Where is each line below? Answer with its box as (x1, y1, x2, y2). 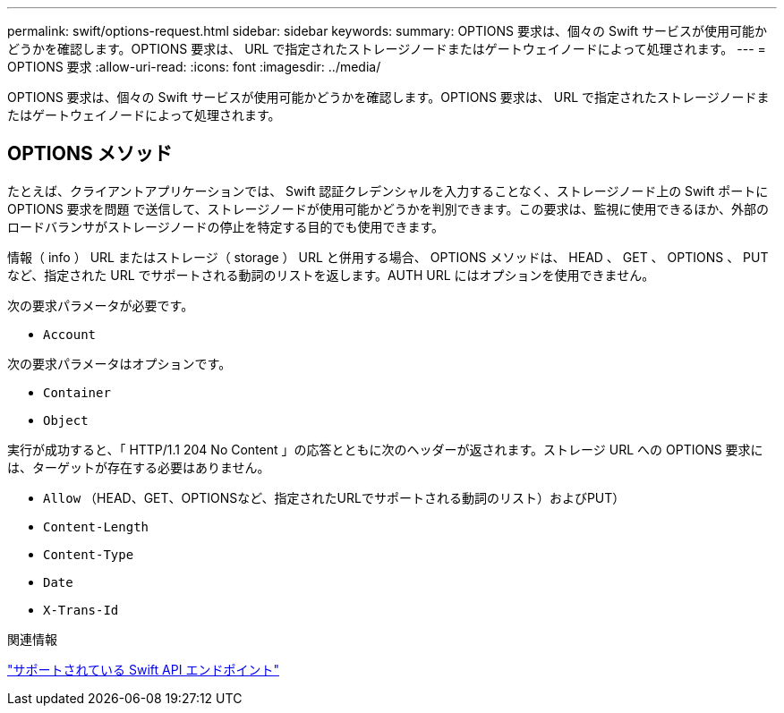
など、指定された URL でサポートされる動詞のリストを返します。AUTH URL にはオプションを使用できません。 (7, 267, 655, 283)
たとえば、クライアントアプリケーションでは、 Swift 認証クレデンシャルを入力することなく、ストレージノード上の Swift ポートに (7, 182, 769, 199)
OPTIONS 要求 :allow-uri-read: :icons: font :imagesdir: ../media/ (7, 59, 381, 74)
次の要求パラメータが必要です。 (7, 297, 194, 313)
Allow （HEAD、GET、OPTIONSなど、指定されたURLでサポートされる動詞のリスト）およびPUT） (43, 489, 626, 505)
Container (43, 385, 111, 400)
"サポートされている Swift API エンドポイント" (7, 661, 279, 677)
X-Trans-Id (43, 602, 119, 617)
